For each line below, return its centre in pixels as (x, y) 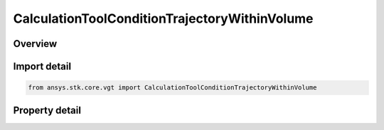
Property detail (47, 110)
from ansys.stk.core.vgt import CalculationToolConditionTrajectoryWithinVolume (172, 88)
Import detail (42, 66)
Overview (35, 44)
